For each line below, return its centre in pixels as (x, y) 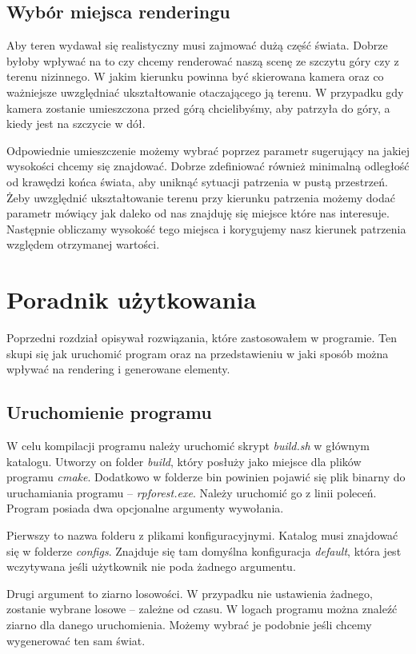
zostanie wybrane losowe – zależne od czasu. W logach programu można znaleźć (202, 609)
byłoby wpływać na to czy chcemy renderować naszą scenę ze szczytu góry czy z (203, 60)
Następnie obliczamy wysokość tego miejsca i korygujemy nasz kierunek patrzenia (206, 228)
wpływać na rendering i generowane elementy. (118, 369)
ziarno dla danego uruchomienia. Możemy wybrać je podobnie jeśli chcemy (189, 624)
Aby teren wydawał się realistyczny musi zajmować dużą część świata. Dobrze (197, 45)
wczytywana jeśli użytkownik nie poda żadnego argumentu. (151, 566)
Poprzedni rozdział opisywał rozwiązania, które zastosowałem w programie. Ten (202, 338)
